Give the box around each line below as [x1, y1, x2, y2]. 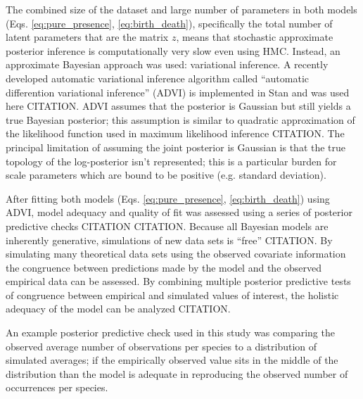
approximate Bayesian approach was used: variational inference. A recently [6, 57, 329, 72]
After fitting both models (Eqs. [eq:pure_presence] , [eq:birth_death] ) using [6, 191, 330, 205]
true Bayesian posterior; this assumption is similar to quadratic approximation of [6, 112, 355, 127]
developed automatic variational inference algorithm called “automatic [6, 70, 310, 85]
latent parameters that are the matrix [6, 30, 169, 44]
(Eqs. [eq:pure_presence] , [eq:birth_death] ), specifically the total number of [6, 15, 333, 30]
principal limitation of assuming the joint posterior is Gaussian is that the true [6, 139, 346, 154]
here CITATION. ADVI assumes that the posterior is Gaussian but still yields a [6, 99, 351, 113]
